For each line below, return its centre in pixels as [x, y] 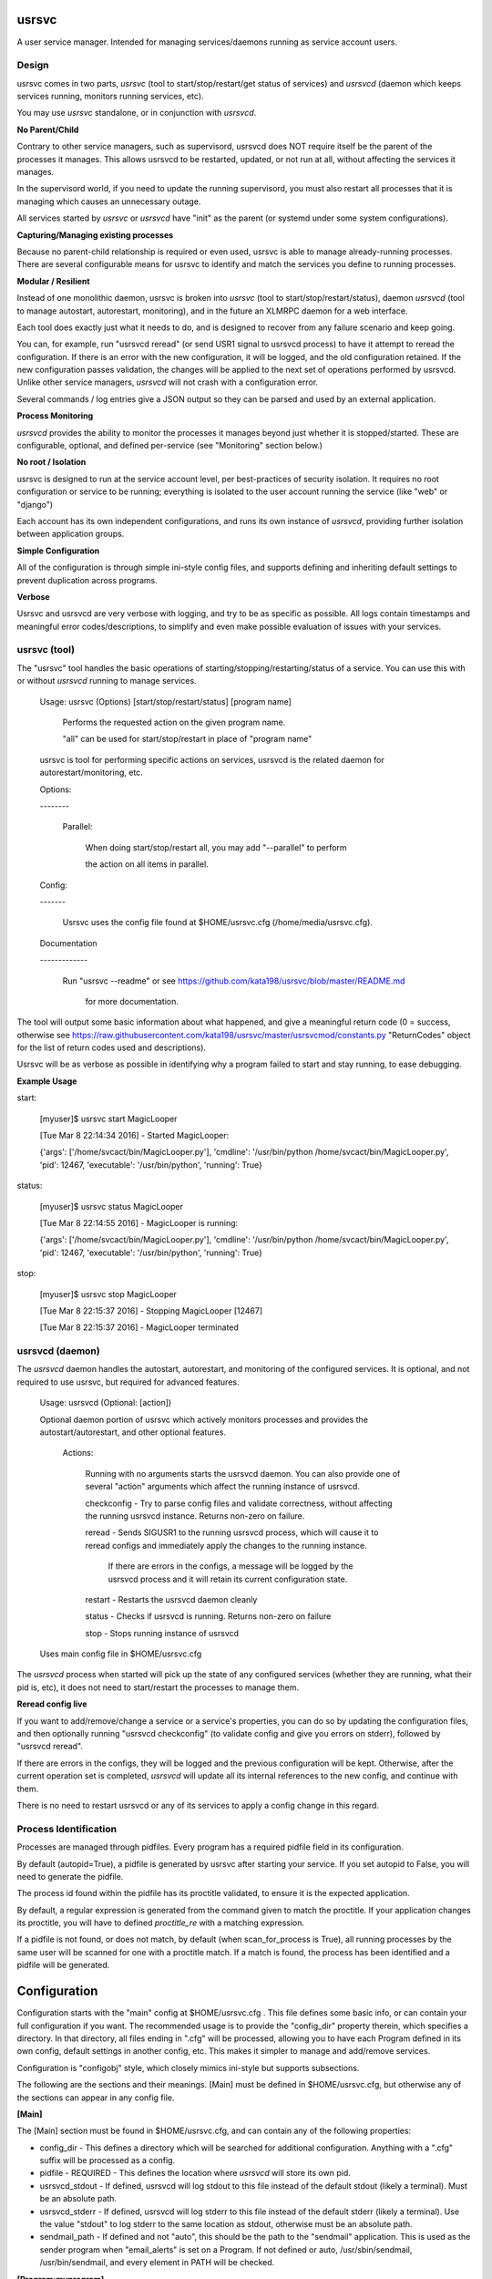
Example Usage [47, 1081]
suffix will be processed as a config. [108, 2160]
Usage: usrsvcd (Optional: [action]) [106, 1403]
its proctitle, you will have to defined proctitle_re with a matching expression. [161, 1923]
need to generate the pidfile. [70, 1876]
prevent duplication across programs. [87, 580]
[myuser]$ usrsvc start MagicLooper [108, 1119]
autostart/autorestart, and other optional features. [133, 1432]
